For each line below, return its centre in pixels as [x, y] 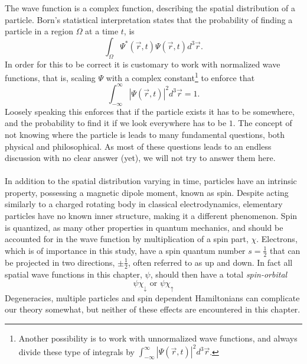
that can [285, 250]
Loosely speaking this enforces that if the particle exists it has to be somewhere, [150, 111]
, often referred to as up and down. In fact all [210, 262]
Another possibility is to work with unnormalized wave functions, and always [158, 338]
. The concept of [262, 123]
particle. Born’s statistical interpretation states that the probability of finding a [149, 19]
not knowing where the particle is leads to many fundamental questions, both [145, 134]
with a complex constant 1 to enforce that [180, 77]
